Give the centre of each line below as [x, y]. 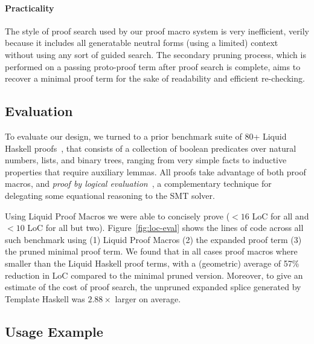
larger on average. [148, 298]
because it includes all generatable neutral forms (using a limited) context [142, 43]
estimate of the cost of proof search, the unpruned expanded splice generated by [153, 287]
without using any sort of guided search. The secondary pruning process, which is [155, 54]
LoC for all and [280, 216]
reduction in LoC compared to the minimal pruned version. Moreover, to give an [154, 275]
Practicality [30, 8]
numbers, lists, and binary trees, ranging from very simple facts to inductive [146, 160]
